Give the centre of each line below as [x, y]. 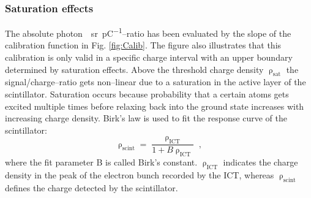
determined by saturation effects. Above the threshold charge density [134, 69]
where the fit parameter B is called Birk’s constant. [101, 162]
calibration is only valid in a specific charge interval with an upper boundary [149, 57]
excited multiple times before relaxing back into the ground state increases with [155, 106]
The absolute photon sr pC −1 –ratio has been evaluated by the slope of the [148, 32]
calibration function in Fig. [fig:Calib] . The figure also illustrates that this [143, 45]
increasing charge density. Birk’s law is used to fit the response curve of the [146, 118]
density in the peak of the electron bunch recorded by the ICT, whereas [140, 174]
